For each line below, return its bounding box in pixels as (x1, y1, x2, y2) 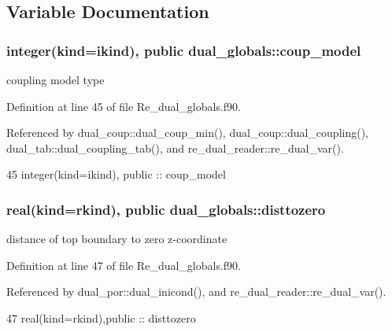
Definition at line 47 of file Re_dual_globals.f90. (6, 256, 242, 273)
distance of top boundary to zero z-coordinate (6, 231, 227, 247)
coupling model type (6, 72, 105, 87)
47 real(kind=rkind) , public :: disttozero (6, 309, 196, 326)
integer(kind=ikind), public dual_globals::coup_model (6, 40, 361, 60)
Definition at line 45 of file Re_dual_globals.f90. (6, 98, 242, 114)
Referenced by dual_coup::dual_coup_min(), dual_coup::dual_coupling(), (6, 124, 369, 141)
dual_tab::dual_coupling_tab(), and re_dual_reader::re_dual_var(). (6, 139, 344, 156)
